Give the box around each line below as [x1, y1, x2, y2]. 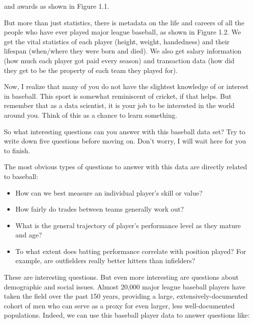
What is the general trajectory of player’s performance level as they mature [15, 220, 241, 230]
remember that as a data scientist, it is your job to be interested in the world [4, 100, 235, 110]
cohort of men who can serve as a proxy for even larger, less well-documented [4, 300, 235, 310]
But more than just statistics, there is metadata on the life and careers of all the [4, 17, 245, 27]
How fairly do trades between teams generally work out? [15, 204, 184, 214]
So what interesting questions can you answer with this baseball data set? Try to [4, 126, 246, 136]
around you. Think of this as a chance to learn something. [4, 109, 177, 120]
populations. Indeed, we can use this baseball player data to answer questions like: [4, 310, 250, 320]
